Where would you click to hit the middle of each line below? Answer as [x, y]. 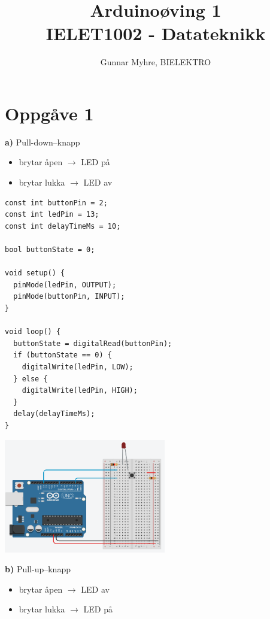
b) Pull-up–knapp [38, 569]
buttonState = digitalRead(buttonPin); [93, 343]
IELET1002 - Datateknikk [156, 33]
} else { [31, 379]
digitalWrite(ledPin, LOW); [78, 367]
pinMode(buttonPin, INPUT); [69, 297]
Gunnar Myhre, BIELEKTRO [156, 62]
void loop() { [33, 332]
